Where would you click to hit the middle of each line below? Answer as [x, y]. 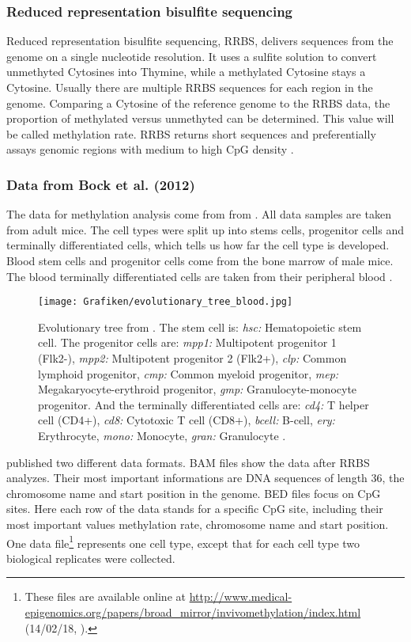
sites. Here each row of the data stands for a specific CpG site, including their [195, 509]
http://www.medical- [241, 596]
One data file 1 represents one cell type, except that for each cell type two [183, 541]
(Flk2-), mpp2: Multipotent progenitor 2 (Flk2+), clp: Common [192, 358]
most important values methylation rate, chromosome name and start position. [198, 524]
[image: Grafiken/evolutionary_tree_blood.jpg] [166, 302]
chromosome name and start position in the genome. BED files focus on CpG [194, 493]
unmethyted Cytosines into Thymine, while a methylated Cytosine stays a [186, 72]
